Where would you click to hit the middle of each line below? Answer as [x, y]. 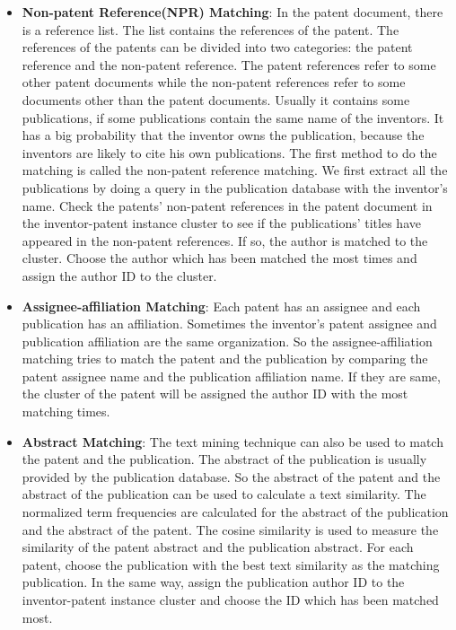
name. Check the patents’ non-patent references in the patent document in [227, 205]
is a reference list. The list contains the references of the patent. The [210, 29]
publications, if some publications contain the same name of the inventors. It [233, 117]
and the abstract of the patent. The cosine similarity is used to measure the [230, 529]
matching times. [66, 411]
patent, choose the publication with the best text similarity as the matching [231, 564]
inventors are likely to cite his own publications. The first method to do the [229, 152]
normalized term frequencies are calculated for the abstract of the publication [235, 512]
